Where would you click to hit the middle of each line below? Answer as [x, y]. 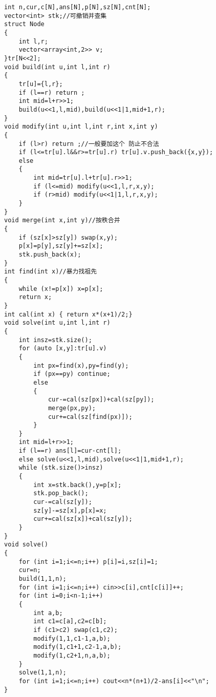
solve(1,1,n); [42, 673]
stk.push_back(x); [50, 255]
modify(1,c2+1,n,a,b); [72, 655]
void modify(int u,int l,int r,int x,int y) [81, 127]
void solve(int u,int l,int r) [57, 323]
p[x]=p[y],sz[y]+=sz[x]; [61, 246]
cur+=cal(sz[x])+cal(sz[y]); [83, 519]
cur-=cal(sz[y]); [63, 502]
